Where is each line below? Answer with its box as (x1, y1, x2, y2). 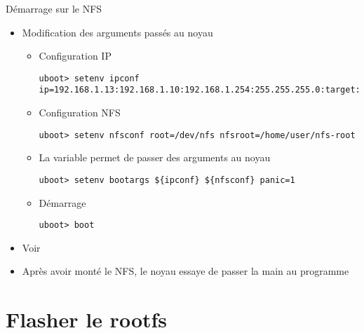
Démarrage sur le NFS (6, 1, 102, 15)
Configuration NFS (39, 105, 121, 120)
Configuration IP (39, 48, 112, 63)
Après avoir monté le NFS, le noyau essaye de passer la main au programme (22, 264, 349, 278)
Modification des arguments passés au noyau (22, 25, 213, 39)
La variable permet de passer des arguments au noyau (39, 150, 271, 165)
